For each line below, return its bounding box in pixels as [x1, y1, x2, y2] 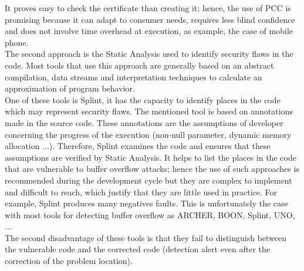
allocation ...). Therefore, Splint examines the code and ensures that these [5, 140, 271, 152]
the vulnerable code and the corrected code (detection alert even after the [5, 243, 271, 255]
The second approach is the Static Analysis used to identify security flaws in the [5, 48, 293, 60]
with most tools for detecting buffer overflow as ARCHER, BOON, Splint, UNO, [5, 208, 295, 221]
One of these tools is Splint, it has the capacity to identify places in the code [5, 93, 281, 106]
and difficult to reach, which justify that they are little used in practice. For [5, 185, 278, 198]
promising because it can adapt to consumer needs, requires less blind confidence [5, 13, 295, 25]
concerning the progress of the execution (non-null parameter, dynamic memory [5, 128, 292, 140]
